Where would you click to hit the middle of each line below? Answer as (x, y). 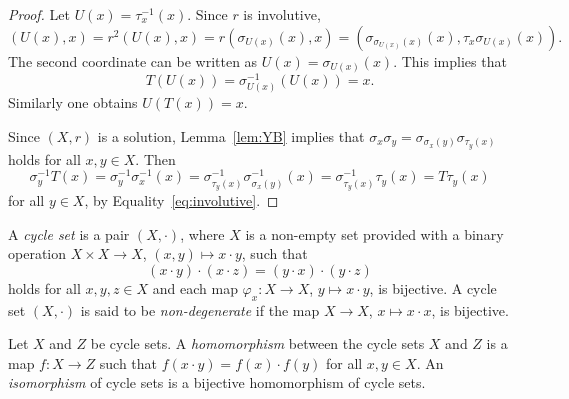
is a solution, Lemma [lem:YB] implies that (231, 135)
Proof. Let (39, 14)
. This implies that (450, 60)
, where (202, 233)
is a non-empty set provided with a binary (374, 233)
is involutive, (282, 14)
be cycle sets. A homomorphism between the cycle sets (257, 343)
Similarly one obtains (73, 102)
